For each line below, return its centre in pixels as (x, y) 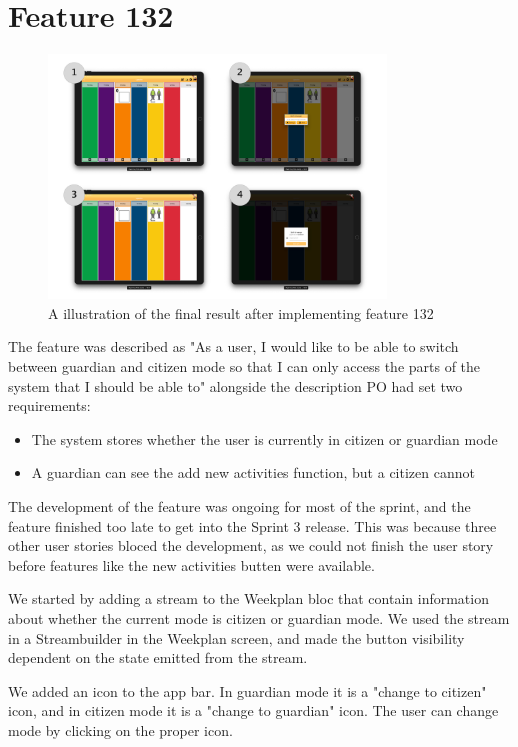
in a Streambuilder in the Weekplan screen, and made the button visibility (236, 637)
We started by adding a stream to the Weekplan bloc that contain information (248, 598)
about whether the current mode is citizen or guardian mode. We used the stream (259, 617)
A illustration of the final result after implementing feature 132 (241, 312)
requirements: (49, 405)
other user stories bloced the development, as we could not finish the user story (251, 545)
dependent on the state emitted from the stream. (158, 657)
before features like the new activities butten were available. (191, 564)
